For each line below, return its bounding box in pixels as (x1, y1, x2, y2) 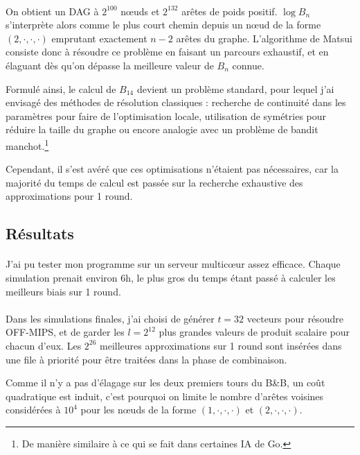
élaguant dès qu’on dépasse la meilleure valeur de (6, 58, 214, 72)
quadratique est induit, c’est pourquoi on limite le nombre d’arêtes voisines (6, 388, 324, 403)
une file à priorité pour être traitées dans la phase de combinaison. (6, 352, 287, 366)
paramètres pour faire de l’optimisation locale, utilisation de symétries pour (6, 108, 327, 123)
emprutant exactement (51, 31, 147, 45)
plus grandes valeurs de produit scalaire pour (159, 325, 350, 339)
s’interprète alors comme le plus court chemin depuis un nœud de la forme (6, 17, 321, 32)
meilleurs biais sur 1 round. (6, 284, 121, 298)
